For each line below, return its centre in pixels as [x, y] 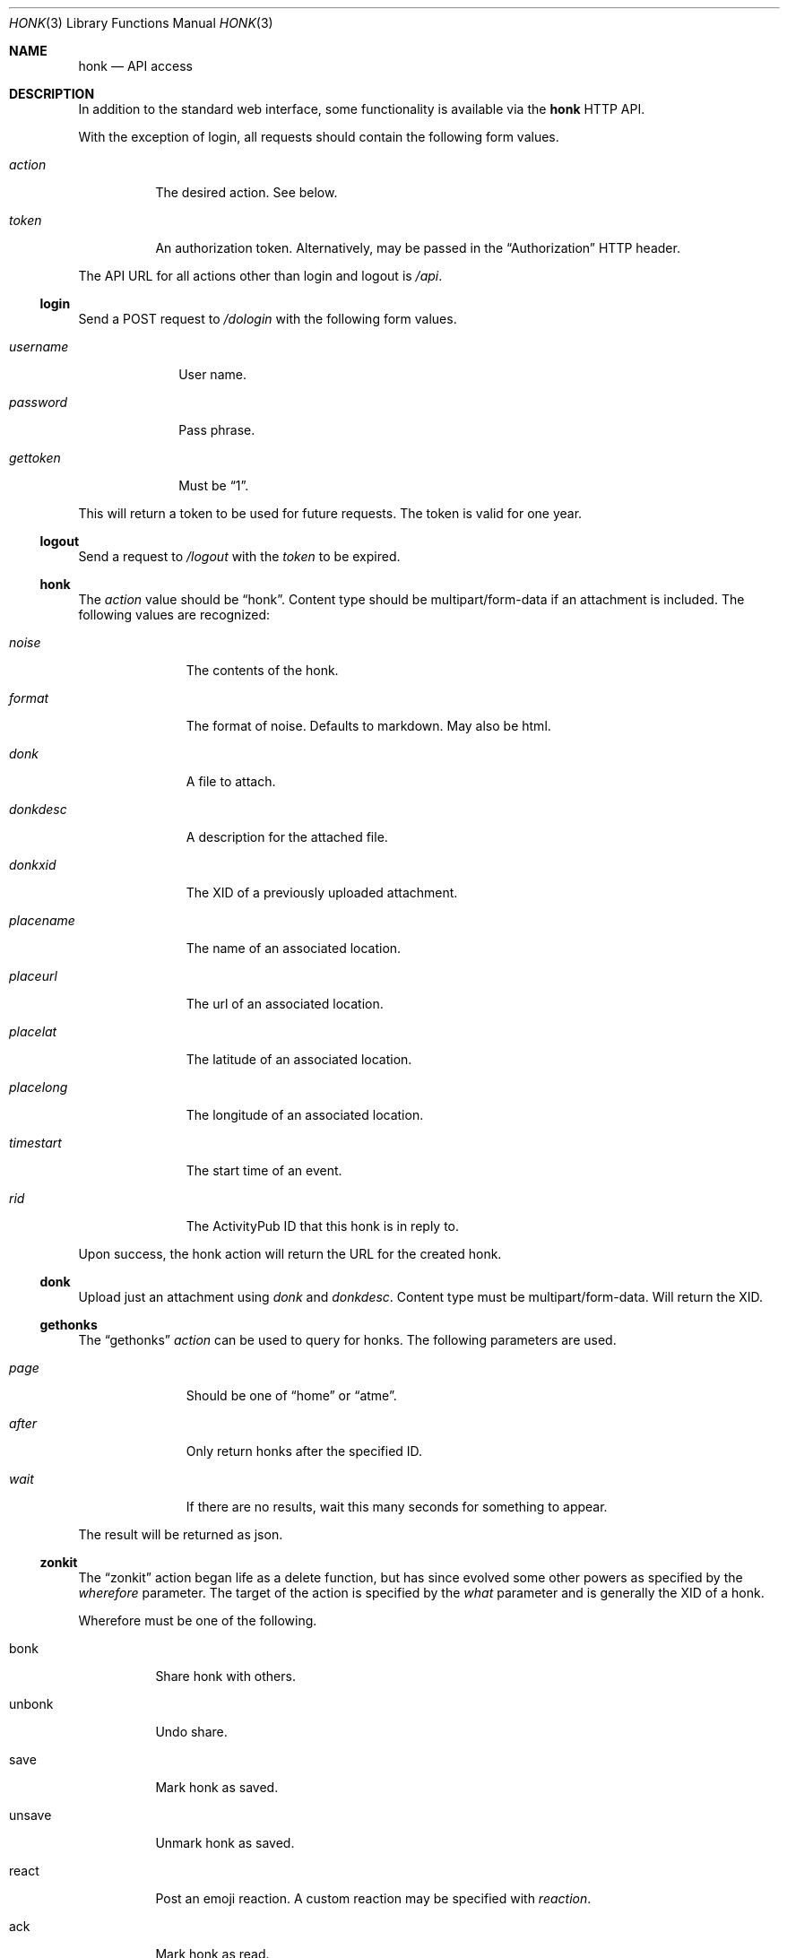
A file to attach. [231, 781]
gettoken [35, 458]
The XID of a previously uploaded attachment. [322, 892]
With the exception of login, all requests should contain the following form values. [319, 137]
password [39, 402]
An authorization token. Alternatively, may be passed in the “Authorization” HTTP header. [418, 248]
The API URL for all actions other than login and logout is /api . [260, 276]
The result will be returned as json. [181, 1534]
